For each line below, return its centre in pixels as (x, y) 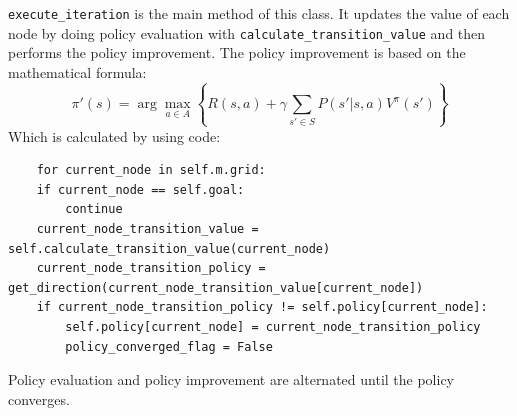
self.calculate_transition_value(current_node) (169, 248)
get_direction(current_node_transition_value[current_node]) (216, 287)
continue (94, 209)
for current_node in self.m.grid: (151, 170)
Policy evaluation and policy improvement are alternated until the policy (231, 379)
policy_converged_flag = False (169, 346)
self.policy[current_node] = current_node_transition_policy (273, 327)
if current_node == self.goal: (140, 189)
